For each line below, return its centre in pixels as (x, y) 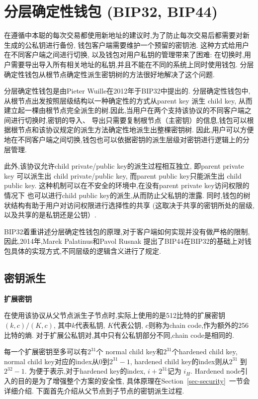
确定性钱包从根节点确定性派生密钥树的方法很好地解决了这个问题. (109, 74)
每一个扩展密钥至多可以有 (46, 351)
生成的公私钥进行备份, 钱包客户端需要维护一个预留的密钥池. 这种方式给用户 (127, 45)
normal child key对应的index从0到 (57, 361)
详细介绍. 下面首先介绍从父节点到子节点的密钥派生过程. (94, 390)
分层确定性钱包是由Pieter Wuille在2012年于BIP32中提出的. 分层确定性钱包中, (127, 91)
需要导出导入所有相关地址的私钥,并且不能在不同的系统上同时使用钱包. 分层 (132, 64)
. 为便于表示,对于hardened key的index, (85, 371)
